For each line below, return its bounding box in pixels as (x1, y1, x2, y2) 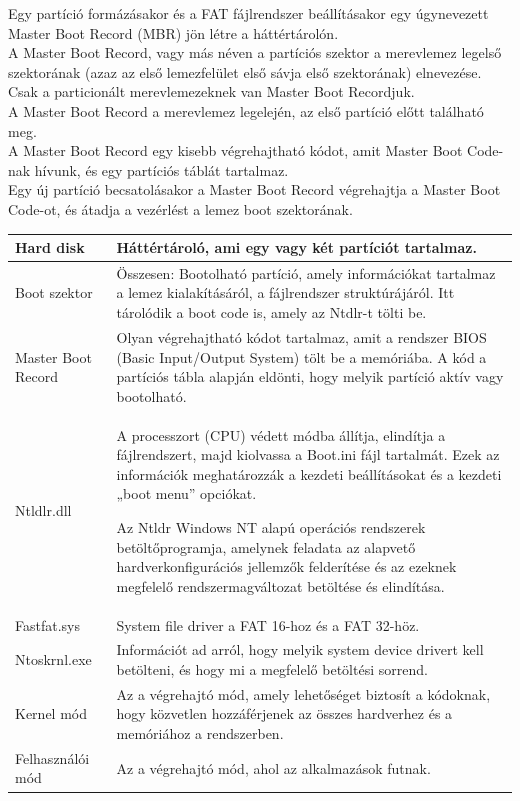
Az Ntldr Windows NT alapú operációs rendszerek (116, 516, 426, 537)
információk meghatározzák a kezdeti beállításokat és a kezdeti (116, 463, 502, 484)
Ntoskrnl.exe (15, 649, 92, 670)
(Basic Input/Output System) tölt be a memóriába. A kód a (116, 346, 487, 367)
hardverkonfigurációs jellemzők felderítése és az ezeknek (116, 556, 457, 577)
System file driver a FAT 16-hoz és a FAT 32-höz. (116, 614, 420, 635)
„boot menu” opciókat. (116, 483, 257, 504)
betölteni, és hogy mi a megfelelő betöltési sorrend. (116, 658, 428, 679)
